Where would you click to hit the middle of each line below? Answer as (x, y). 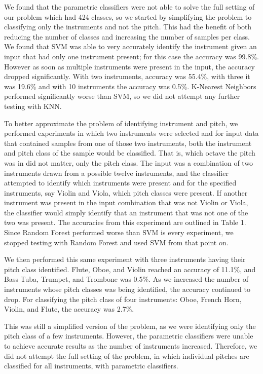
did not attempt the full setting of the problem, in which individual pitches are (127, 356)
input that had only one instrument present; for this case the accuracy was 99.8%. (131, 56)
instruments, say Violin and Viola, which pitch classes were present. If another (126, 192)
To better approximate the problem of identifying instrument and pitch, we (121, 123)
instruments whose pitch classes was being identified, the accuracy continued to (127, 289)
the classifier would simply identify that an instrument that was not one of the (126, 212)
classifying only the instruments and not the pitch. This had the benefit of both (128, 27)
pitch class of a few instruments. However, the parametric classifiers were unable (129, 336)
